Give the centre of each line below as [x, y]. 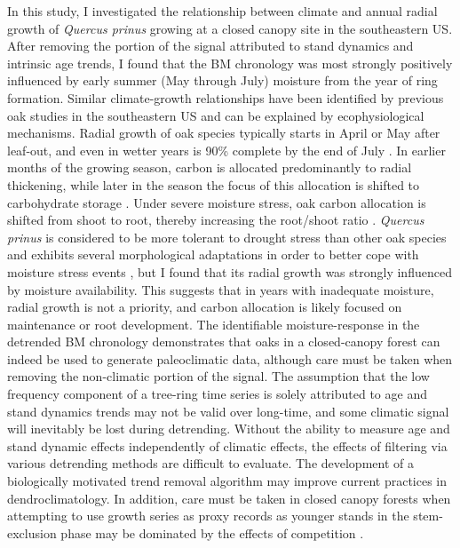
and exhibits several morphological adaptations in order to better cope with [213, 254]
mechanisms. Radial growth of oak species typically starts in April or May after [224, 133]
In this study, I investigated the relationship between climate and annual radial [222, 11]
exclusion [32, 532]
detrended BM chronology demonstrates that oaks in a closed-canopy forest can [224, 342]
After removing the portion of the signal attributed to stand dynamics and [210, 46]
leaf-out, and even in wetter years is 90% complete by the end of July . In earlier [226, 150]
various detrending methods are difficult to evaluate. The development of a [210, 463]
